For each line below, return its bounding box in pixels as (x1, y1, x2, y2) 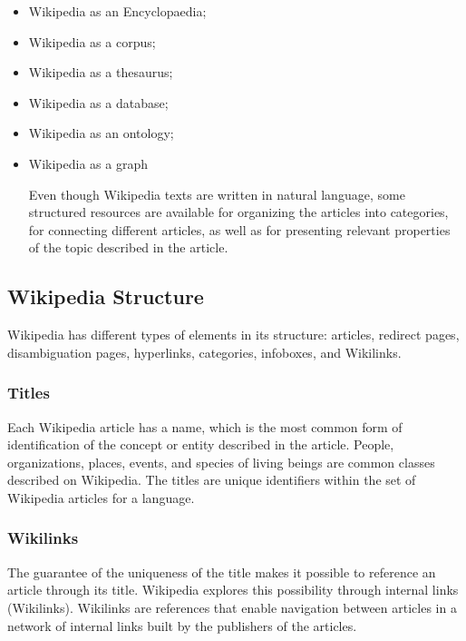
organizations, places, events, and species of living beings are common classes (7, 452, 435, 471)
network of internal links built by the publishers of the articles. (7, 616, 357, 635)
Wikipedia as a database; (28, 93, 169, 112)
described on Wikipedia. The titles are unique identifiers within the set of (7, 470, 416, 489)
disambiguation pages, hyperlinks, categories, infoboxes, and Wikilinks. (7, 342, 402, 361)
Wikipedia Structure (7, 282, 204, 311)
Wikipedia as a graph (28, 153, 148, 173)
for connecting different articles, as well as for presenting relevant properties (28, 220, 451, 239)
